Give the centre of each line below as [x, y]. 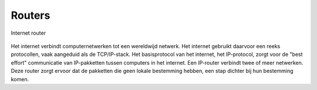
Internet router [28, 33]
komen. [20, 79]
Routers [31, 15]
